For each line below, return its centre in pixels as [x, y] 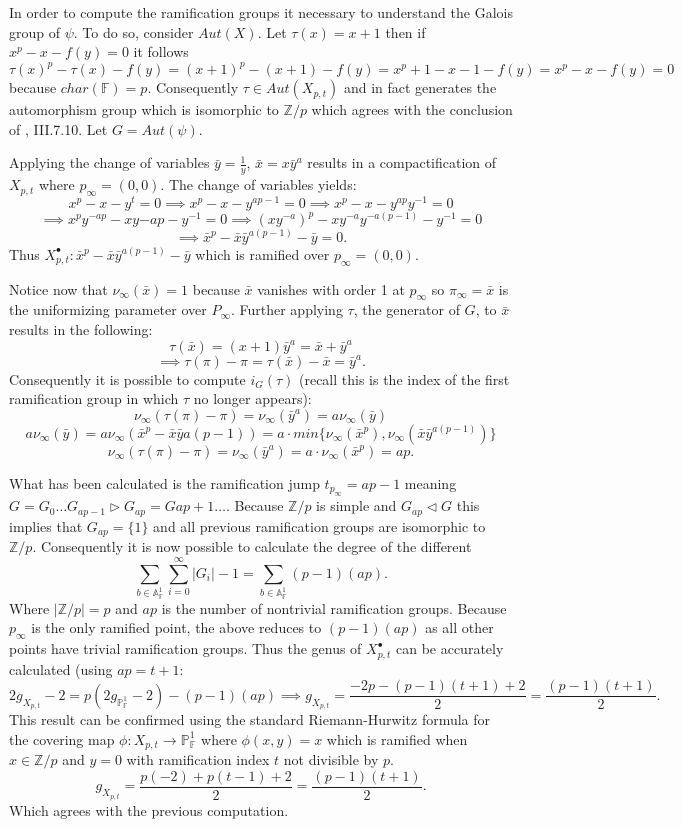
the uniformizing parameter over [108, 309]
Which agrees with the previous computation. [149, 809]
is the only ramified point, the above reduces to [176, 627]
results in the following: [81, 329]
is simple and [356, 505]
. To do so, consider [133, 31]
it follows [161, 51]
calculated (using [61, 668]
